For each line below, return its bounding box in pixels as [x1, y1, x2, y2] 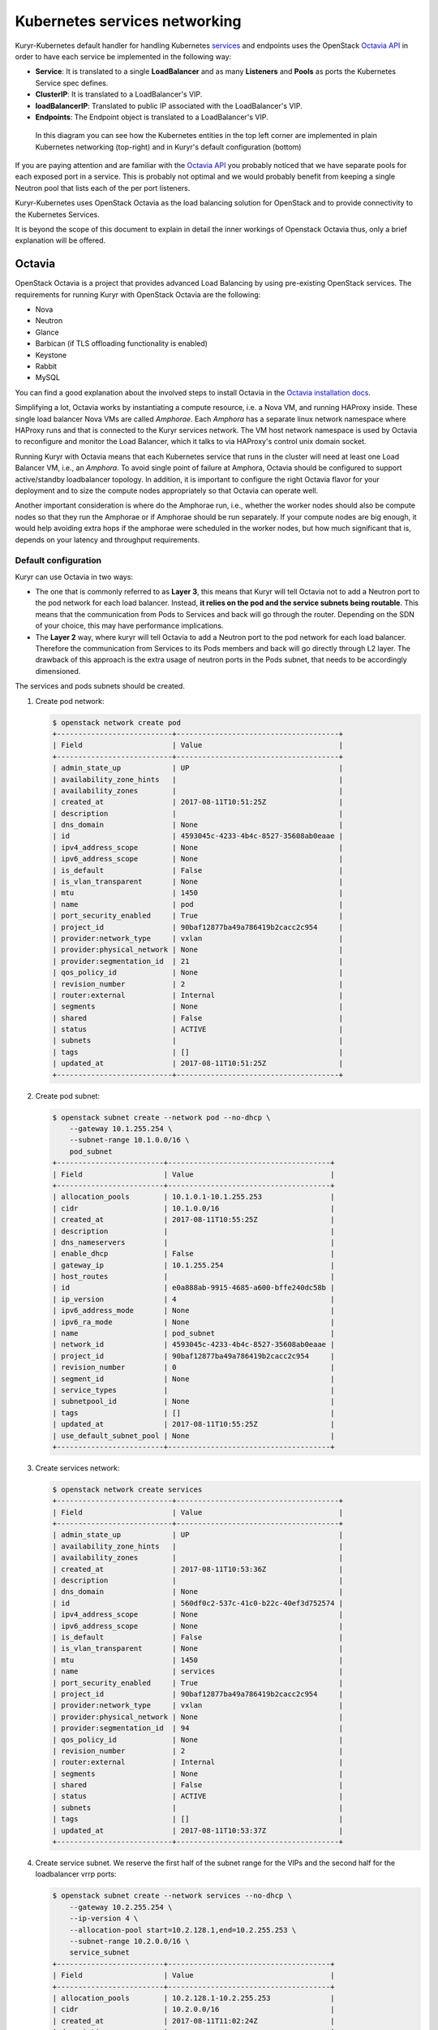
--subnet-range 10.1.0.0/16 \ [69, 1135, 190, 1145]
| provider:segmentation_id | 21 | [52, 957, 344, 965]
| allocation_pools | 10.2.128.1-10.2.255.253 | [52, 1993, 335, 2002]
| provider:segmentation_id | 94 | [52, 1724, 344, 1733]
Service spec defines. [35, 78, 109, 88]
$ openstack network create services [52, 1484, 203, 1494]
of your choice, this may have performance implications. [35, 621, 224, 631]
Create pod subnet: [35, 1091, 101, 1100]
